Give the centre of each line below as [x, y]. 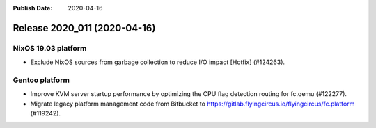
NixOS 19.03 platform [50, 48]
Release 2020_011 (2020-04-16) [84, 28]
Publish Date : [33, 8]
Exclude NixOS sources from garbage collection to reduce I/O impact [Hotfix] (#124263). [158, 62]
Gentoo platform [41, 80]
